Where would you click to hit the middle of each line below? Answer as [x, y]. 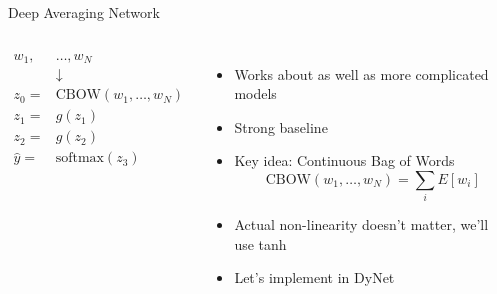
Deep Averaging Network [84, 12]
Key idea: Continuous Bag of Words [344, 160]
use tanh [260, 243]
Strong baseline [281, 126]
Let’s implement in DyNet [314, 277]
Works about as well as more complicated [361, 73]
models [255, 93]
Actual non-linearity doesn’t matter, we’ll [361, 224]
